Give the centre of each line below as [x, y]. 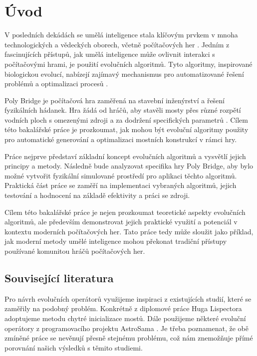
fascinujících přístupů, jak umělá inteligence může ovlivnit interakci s [110, 54]
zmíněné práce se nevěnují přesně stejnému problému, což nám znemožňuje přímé [129, 338]
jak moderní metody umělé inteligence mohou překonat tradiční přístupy [116, 241]
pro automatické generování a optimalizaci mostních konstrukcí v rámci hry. [121, 139]
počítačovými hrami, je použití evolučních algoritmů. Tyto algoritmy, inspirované [128, 64]
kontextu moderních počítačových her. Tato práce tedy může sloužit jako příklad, [129, 231]
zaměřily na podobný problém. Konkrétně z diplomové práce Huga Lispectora [123, 308]
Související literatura [59, 277]
